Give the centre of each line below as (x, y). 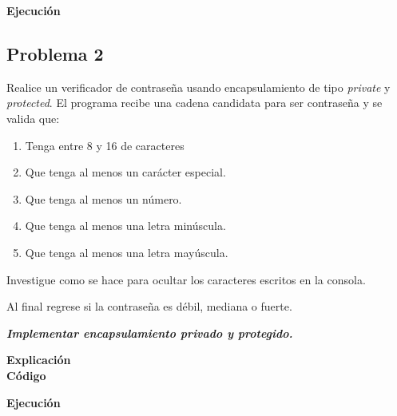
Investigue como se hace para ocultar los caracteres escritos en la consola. (186, 279)
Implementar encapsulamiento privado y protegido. (150, 333)
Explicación (39, 360)
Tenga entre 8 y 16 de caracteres (105, 145)
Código (26, 375)
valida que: (33, 118)
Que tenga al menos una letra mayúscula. (127, 252)
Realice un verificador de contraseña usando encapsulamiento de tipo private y (198, 87)
